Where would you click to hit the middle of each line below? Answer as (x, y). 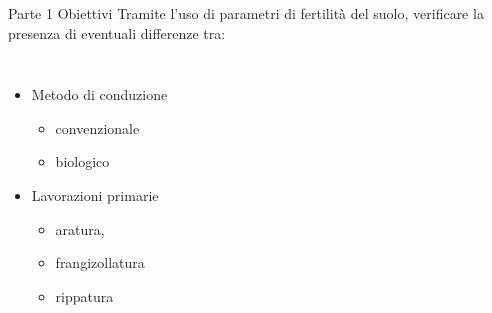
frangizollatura (100, 262)
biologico (82, 161)
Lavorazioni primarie (95, 194)
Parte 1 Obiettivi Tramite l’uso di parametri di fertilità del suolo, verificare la (246, 13)
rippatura (84, 295)
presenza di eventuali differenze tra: (117, 32)
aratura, (80, 228)
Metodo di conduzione (99, 94)
